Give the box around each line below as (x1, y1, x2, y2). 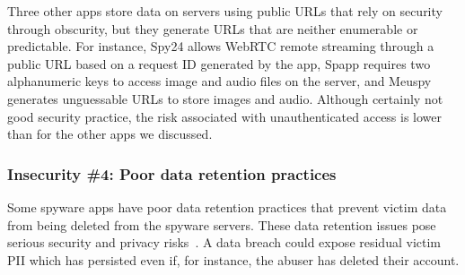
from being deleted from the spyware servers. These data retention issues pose (7, 215, 436, 234)
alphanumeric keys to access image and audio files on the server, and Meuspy (7, 72, 432, 90)
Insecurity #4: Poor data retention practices (7, 162, 337, 185)
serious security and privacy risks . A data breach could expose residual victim (7, 233, 441, 252)
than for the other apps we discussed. (7, 125, 213, 143)
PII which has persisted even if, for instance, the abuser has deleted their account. (7, 250, 460, 269)
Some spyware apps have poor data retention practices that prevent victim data (7, 197, 447, 216)
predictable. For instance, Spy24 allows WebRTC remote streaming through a (7, 37, 434, 56)
